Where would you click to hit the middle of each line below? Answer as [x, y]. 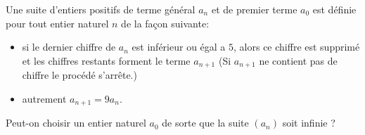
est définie [334, 9]
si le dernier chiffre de [69, 47]
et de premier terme [254, 9]
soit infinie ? [309, 123]
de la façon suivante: [165, 23]
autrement [44, 98]
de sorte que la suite [205, 123]
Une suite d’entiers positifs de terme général [101, 9]
